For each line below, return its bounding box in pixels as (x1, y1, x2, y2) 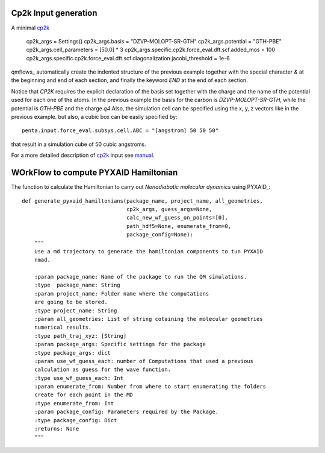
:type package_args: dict (34, 349, 111, 356)
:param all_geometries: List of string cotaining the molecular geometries (34, 315, 263, 322)
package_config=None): (126, 231, 194, 238)
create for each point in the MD (34, 391, 134, 398)
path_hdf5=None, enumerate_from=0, (126, 223, 232, 229)
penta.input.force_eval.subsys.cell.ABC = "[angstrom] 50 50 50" (22, 127, 219, 134)
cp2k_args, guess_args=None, (126, 206, 212, 212)
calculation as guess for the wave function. (34, 366, 172, 373)
